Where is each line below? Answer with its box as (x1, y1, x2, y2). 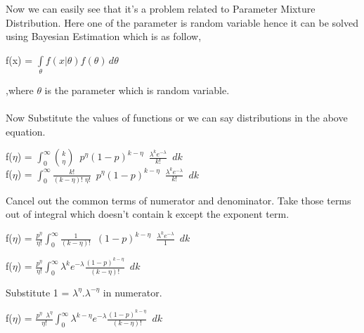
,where (6, 83, 34, 98)
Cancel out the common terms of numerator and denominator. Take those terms (6, 192, 351, 207)
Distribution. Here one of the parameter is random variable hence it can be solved (6, 15, 358, 30)
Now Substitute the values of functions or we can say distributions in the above (6, 110, 348, 125)
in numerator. (103, 285, 162, 299)
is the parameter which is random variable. (44, 83, 230, 98)
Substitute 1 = (6, 285, 70, 299)
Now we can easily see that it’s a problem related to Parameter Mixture (6, 1, 316, 15)
